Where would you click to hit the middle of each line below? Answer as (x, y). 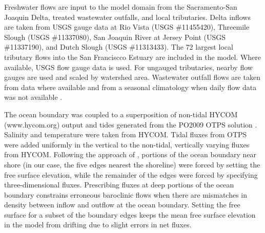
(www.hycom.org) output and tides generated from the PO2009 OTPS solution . (131, 124)
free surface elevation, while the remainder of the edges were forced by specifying (131, 174)
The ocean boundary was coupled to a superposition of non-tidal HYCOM (121, 114)
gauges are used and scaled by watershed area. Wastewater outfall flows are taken (132, 77)
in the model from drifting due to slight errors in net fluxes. (98, 225)
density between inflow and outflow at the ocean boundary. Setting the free (122, 205)
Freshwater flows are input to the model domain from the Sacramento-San (121, 7)
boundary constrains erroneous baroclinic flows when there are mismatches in (126, 194)
